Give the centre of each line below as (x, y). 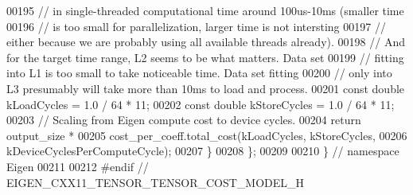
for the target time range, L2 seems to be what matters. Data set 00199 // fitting (205, 57)
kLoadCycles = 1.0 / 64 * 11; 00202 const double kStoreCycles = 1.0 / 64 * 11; (201, 104)
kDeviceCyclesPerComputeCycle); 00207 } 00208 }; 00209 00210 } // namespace (203, 151)
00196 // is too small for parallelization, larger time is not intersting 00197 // (196, 26)
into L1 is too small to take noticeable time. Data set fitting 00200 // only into (199, 73)
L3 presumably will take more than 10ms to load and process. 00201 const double (206, 88)
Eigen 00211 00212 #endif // (78, 166)
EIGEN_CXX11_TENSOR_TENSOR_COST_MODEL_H (156, 182)
